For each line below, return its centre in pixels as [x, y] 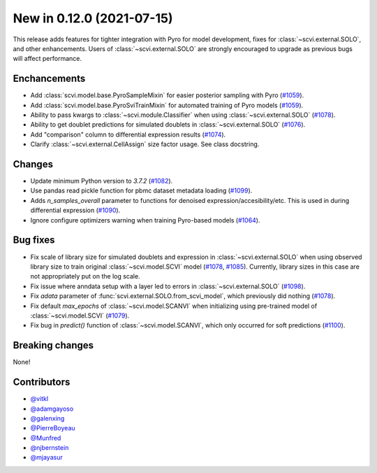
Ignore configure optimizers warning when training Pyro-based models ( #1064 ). [145, 220]
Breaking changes [53, 345]
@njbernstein [50, 448]
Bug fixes [34, 240]
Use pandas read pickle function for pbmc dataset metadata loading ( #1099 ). [141, 191]
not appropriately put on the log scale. [85, 276]
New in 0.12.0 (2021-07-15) [93, 18]
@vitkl [39, 399]
